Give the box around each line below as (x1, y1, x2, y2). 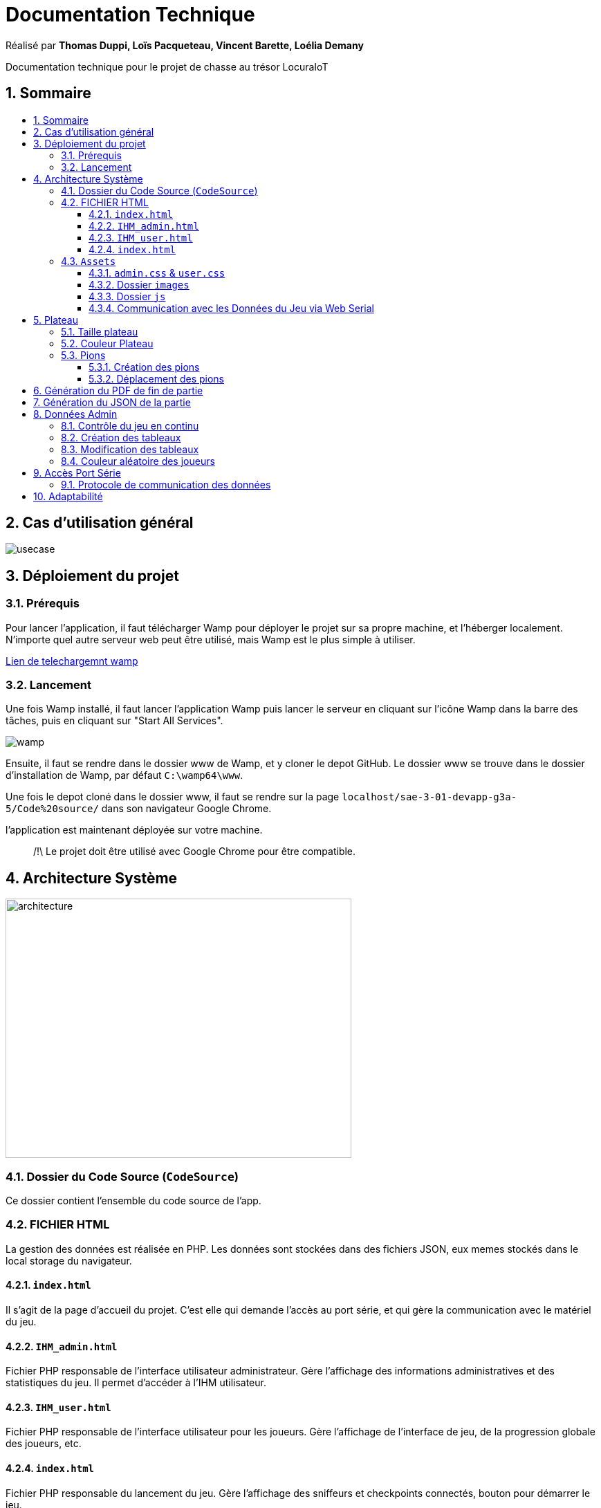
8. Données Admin (33, 407, 118, 420)
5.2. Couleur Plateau (61, 337, 154, 349)
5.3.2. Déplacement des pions (89, 372, 225, 385)
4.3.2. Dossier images (89, 278, 189, 291)
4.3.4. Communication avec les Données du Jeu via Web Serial (89, 302, 374, 314)
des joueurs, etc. (6, 1437, 82, 1450)
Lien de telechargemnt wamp (6, 654, 138, 667)
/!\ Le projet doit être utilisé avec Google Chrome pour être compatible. (33, 845, 356, 858)
